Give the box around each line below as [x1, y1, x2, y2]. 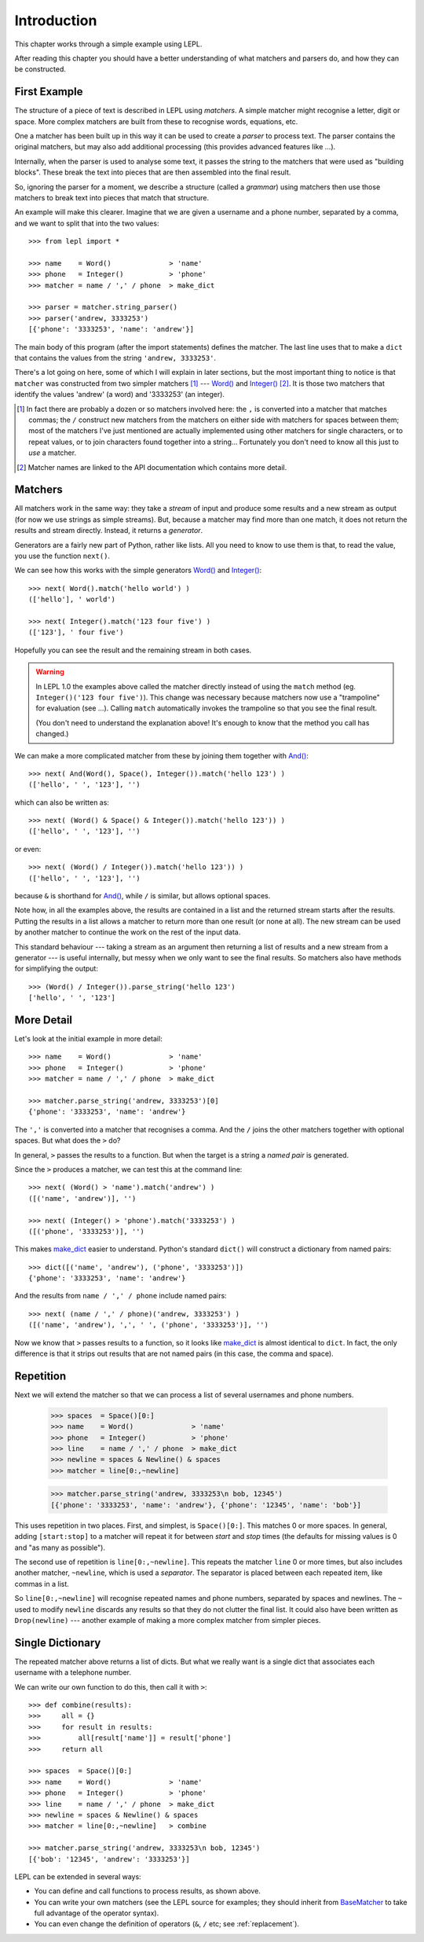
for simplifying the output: [14, 964, 98, 974]
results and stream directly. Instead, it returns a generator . [14, 526, 203, 535]
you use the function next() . [14, 551, 110, 561]
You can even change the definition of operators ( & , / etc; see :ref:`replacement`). [34, 1919, 300, 1929]
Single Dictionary [14, 1635, 101, 1650]
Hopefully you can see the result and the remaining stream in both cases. [14, 645, 252, 655]
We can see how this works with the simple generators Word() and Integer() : [14, 566, 262, 575]
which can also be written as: [14, 798, 110, 807]
